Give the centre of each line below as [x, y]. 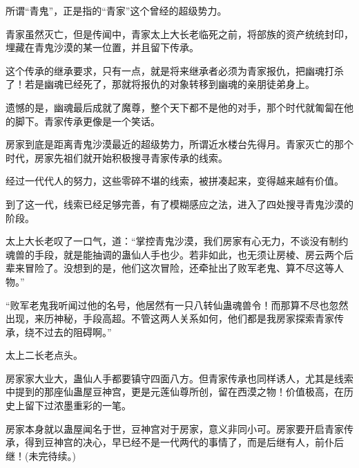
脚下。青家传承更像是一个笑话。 [87, 121]
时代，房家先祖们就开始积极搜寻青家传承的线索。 [117, 157]
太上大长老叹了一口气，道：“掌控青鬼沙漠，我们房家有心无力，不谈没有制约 [177, 241]
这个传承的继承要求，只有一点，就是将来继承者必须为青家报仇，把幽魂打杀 [175, 70]
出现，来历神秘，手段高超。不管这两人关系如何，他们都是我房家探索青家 [170, 318]
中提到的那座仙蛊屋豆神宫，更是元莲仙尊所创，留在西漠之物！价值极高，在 [175, 392]
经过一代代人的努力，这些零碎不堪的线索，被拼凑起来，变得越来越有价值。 [175, 181]
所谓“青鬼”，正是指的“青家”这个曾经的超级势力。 [116, 10]
